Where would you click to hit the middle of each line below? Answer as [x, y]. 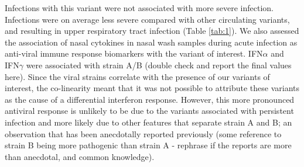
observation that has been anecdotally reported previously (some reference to [143, 133]
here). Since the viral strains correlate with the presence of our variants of [137, 76]
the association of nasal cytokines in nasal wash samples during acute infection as [151, 42]
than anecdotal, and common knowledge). [80, 156]
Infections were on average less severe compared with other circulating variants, [147, 19]
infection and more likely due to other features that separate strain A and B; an [148, 122]
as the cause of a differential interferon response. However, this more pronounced [150, 99]
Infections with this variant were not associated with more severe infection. [139, 8]
